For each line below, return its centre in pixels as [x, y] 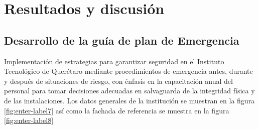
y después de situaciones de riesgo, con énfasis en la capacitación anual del [118, 81]
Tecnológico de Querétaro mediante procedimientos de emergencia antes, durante [128, 71]
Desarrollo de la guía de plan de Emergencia [122, 40]
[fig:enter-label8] [29, 120]
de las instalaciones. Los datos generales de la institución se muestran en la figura [129, 100]
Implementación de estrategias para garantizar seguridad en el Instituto [114, 61]
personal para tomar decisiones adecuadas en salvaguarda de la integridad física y [129, 91]
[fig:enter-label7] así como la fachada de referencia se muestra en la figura [117, 110]
